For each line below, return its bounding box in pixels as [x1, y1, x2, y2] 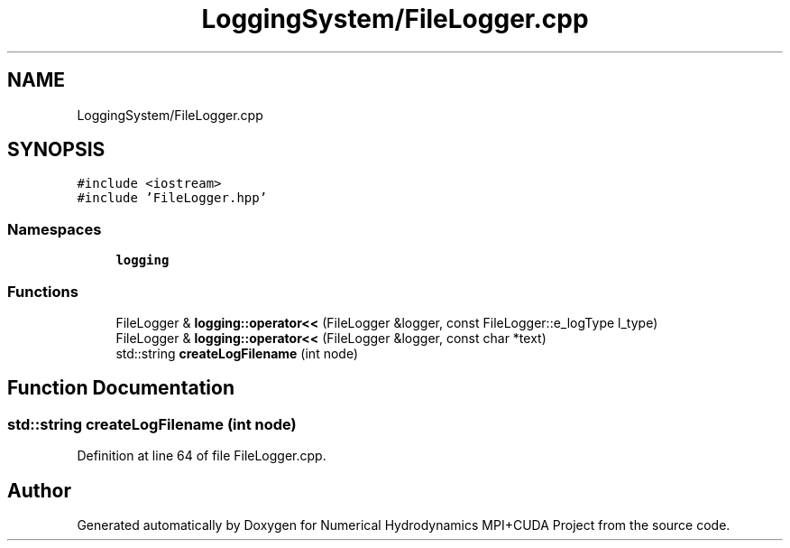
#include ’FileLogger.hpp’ [77, 190, 268, 206]
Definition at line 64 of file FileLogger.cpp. [77, 448, 326, 464]
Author [7, 478, 71, 502]
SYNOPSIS [7, 138, 106, 162]
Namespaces [7, 219, 102, 238]
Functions [7, 282, 78, 301]
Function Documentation [7, 376, 234, 400]
